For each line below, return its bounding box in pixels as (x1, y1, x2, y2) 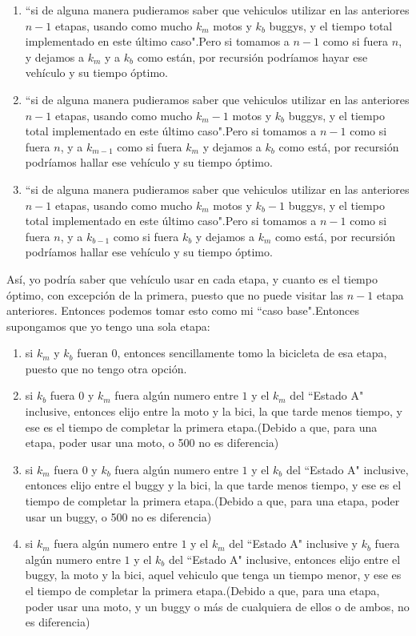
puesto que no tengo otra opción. (25, 360, 187, 376)
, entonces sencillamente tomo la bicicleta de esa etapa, (117, 344, 387, 361)
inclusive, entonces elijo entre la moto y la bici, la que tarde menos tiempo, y (25, 403, 403, 420)
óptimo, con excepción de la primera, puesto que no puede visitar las (6, 286, 344, 303)
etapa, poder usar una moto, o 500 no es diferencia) (25, 434, 279, 451)
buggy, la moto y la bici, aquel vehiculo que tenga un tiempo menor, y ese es (25, 566, 402, 583)
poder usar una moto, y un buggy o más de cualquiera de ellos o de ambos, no (25, 598, 410, 614)
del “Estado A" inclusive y (229, 535, 358, 552)
